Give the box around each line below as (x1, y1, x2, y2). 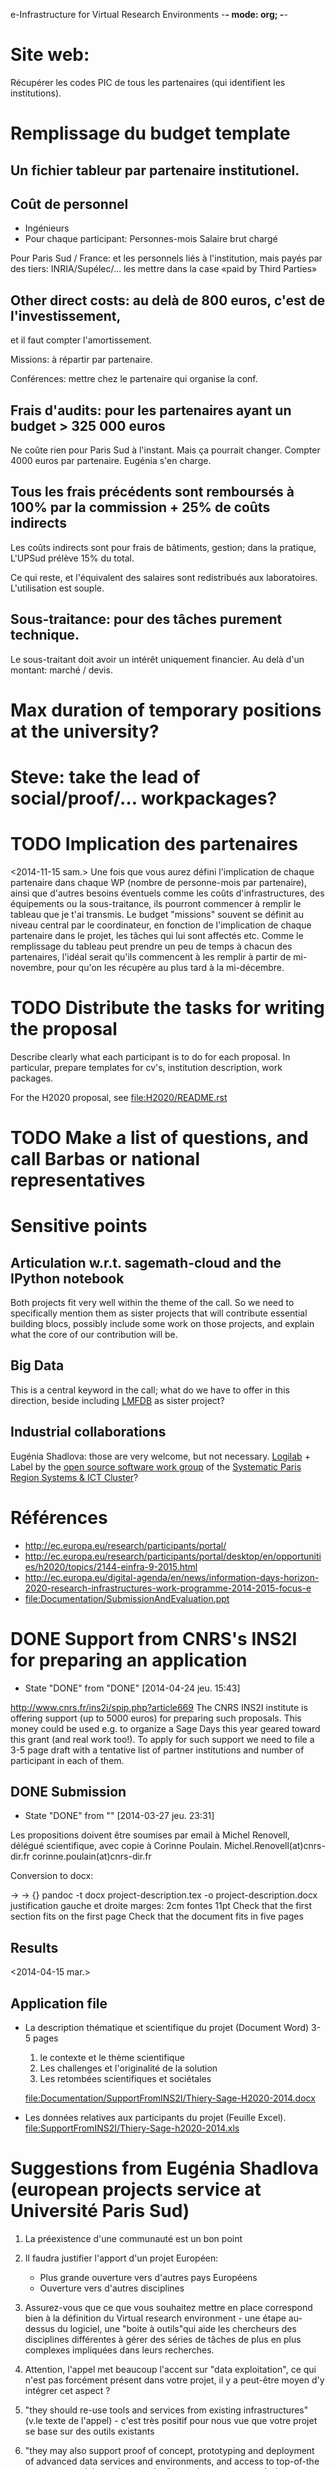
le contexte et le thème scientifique (39, 2051, 185, 2063)
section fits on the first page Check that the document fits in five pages (10, 1910, 304, 1923)
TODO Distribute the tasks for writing (10, 997, 325, 1019)
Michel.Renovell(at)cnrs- (224, 1840, 326, 1852)
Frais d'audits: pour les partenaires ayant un (10, 402, 292, 419)
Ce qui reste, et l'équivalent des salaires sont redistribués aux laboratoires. (10, 571, 318, 583)
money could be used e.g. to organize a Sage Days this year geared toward (10, 1722, 321, 1734)
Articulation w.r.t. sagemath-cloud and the (10, 1254, 282, 1271)
